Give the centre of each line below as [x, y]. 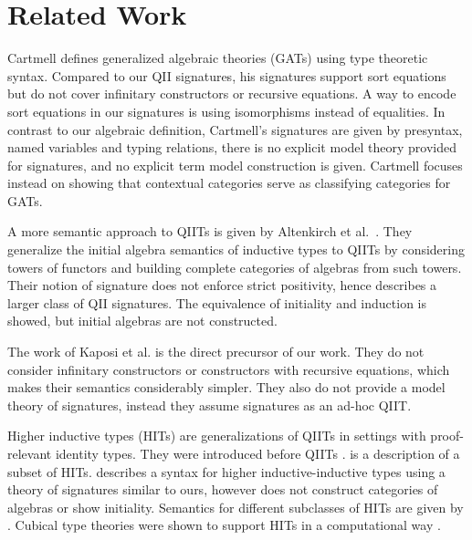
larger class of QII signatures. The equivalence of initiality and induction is [217, 302]
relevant [30, 453]
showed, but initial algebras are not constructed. [142, 321]
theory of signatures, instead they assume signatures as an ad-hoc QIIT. [210, 405]
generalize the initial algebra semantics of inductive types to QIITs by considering [236, 249]
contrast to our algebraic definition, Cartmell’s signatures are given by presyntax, [235, 129]
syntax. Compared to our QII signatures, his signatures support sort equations [227, 75]
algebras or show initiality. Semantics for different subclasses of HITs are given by [236, 507]
